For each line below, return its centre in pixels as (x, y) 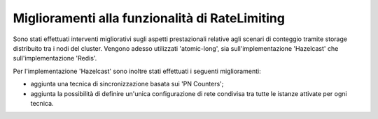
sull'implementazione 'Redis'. (55, 58)
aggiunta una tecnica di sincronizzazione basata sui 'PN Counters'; (127, 84)
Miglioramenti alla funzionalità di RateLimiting (149, 18)
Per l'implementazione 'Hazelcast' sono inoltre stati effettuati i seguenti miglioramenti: (137, 71)
